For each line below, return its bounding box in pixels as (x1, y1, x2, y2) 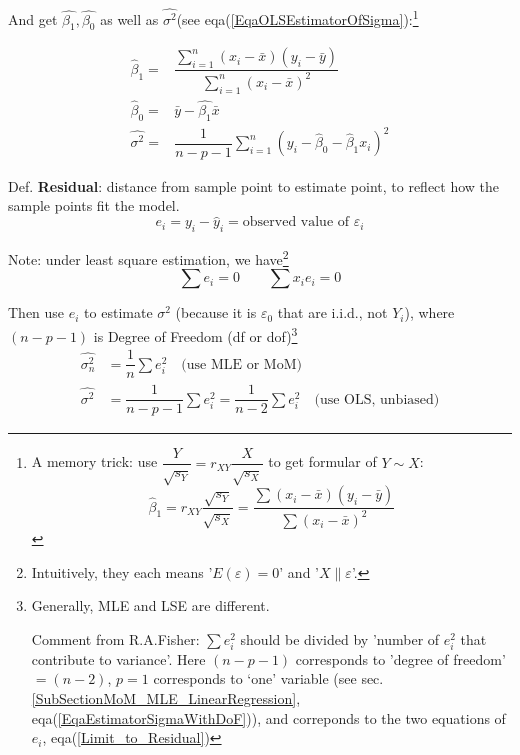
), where (404, 302, 455, 323)
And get (8, 8, 58, 29)
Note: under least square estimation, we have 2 (8, 246, 289, 269)
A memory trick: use (31, 451, 158, 472)
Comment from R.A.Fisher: (31, 628, 200, 649)
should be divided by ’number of (240, 628, 440, 649)
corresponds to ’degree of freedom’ (295, 648, 506, 669)
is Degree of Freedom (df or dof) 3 (93, 322, 298, 346)
